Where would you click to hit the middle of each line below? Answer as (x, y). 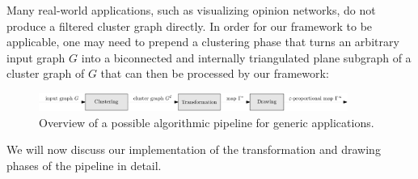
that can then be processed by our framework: (215, 73)
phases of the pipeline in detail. (84, 165)
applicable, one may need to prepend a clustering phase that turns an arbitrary (203, 42)
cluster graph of (46, 73)
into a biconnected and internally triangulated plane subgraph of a (246, 57)
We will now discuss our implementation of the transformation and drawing (194, 149)
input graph (36, 57)
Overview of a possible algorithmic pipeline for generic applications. (207, 122)
